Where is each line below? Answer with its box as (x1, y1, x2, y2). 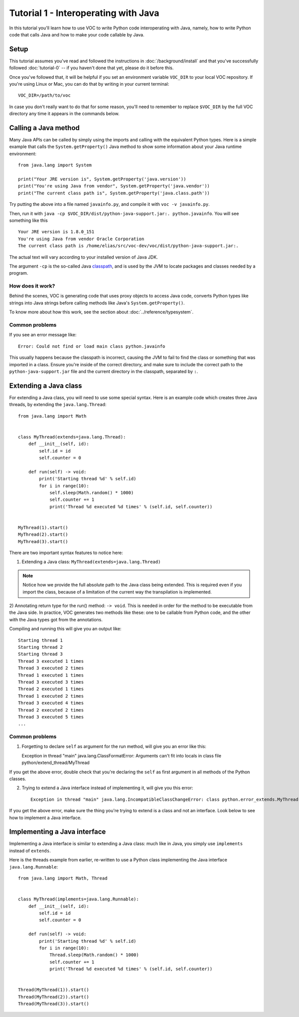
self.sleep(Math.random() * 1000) (49, 490, 134, 495)
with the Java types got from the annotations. (9, 616, 103, 622)
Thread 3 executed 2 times (18, 665, 84, 671)
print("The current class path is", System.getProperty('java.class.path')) (18, 190, 210, 196)
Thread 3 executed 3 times (18, 679, 84, 685)
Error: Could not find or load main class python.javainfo (18, 343, 165, 349)
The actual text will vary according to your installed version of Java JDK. (9, 254, 158, 260)
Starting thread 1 (18, 637, 63, 643)
